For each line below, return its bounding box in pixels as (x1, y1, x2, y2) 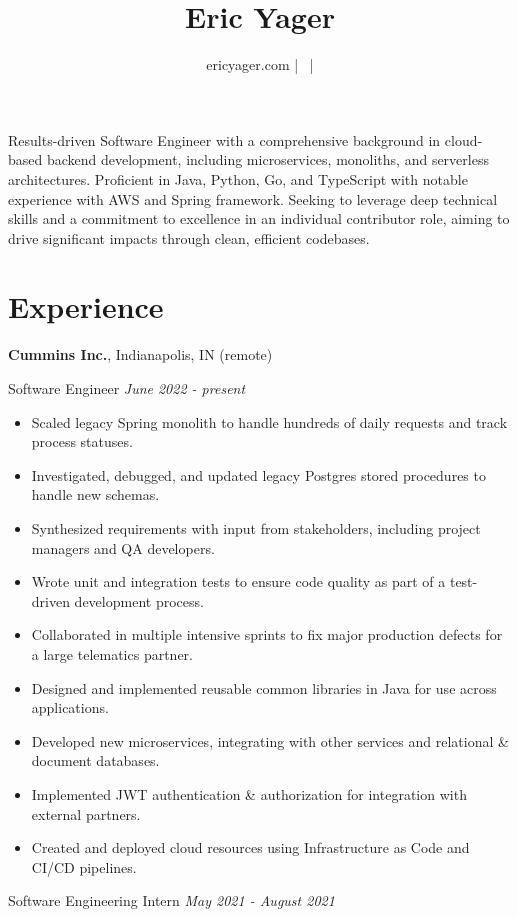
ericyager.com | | (206, 54, 314, 75)
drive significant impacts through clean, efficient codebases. (8, 227, 370, 248)
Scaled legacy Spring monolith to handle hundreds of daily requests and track (31, 411, 508, 432)
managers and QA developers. (31, 537, 215, 558)
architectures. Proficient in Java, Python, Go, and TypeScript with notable (8, 168, 468, 189)
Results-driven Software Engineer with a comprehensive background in (8, 129, 441, 150)
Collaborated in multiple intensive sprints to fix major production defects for (31, 624, 503, 645)
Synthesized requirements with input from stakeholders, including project (31, 517, 481, 538)
